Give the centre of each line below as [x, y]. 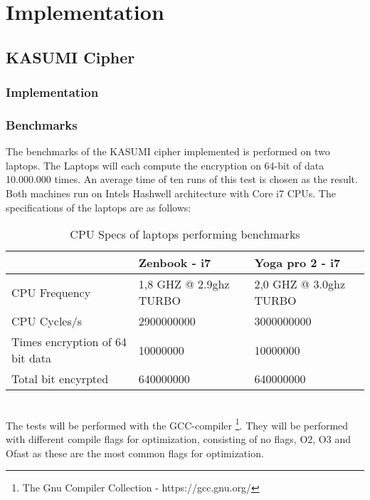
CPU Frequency [51, 292]
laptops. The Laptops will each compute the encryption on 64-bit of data [165, 165]
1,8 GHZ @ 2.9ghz [184, 284]
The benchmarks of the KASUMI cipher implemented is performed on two [168, 151]
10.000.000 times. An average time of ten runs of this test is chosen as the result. [182, 179]
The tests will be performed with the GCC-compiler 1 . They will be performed [177, 424]
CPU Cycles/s [47, 321]
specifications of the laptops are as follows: [99, 207]
